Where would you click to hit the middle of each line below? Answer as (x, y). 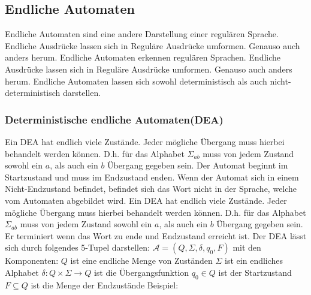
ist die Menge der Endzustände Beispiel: (105, 285)
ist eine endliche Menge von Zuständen (141, 261)
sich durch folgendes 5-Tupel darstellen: (77, 247)
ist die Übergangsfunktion (141, 272)
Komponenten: (32, 261)
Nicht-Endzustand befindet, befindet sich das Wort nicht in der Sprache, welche (151, 189)
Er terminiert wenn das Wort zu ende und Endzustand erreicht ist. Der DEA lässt (156, 235)
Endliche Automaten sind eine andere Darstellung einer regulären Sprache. (142, 34)
